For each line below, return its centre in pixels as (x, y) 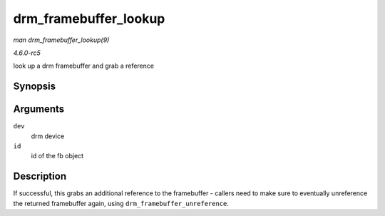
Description (40, 176)
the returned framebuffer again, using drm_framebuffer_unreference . (121, 203)
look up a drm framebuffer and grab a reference (84, 66)
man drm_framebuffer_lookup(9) (61, 40)
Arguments (39, 109)
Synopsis (35, 87)
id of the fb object (57, 156)
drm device (48, 136)
